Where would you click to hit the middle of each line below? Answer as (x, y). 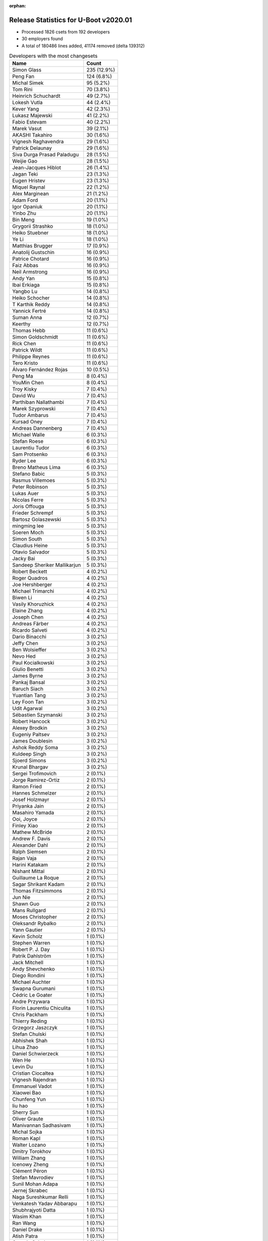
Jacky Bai (24, 558)
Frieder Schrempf (33, 513)
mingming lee (28, 526)
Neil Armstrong (30, 272)
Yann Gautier (27, 930)
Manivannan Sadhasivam (41, 1125)
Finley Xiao (25, 826)
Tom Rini (22, 89)
